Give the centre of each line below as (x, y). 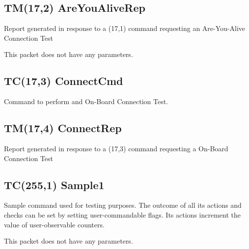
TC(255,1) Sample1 (54, 184)
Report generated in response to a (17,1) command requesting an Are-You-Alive (124, 28)
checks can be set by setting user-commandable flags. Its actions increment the (122, 214)
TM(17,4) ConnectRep (63, 128)
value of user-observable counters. (54, 224)
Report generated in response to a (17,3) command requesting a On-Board (116, 148)
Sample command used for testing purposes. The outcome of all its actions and (123, 205)
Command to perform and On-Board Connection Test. (86, 101)
